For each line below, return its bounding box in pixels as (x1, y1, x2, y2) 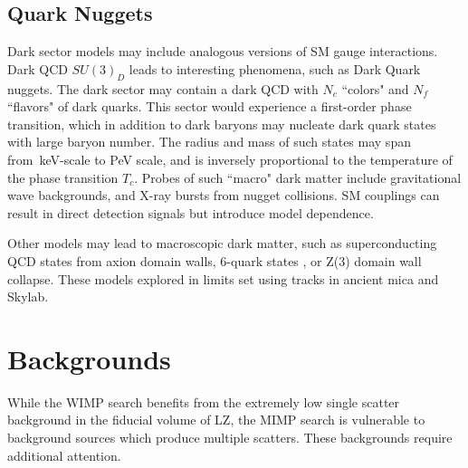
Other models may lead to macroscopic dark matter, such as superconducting (7, 234, 437, 253)
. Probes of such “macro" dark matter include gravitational (134, 167, 462, 186)
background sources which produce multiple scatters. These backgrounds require (7, 428, 453, 447)
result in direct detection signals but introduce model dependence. (7, 203, 374, 222)
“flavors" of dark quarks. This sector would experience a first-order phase (7, 97, 412, 116)
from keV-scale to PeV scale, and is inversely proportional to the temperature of (7, 149, 453, 168)
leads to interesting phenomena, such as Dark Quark (129, 59, 421, 78)
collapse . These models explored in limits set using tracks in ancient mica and (7, 269, 439, 288)
